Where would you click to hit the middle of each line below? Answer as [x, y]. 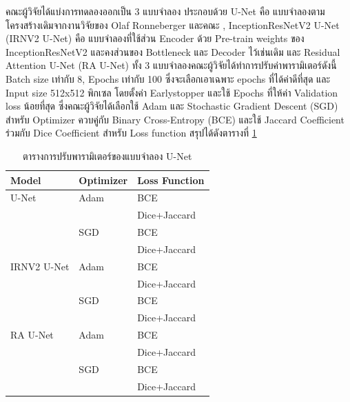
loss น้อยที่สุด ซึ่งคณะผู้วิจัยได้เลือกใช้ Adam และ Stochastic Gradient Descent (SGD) [172, 106]
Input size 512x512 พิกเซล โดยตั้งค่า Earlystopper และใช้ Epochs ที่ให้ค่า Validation [172, 92]
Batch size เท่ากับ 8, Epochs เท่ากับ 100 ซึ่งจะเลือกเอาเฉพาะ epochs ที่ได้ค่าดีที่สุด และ [168, 78]
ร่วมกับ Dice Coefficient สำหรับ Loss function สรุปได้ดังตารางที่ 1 [131, 133]
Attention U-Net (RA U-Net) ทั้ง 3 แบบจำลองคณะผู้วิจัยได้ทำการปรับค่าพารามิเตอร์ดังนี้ [171, 65]
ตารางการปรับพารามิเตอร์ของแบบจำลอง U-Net [107, 155]
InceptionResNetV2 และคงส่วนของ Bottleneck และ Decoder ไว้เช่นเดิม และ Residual [173, 51]
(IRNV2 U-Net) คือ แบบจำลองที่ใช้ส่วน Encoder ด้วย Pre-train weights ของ [155, 38]
